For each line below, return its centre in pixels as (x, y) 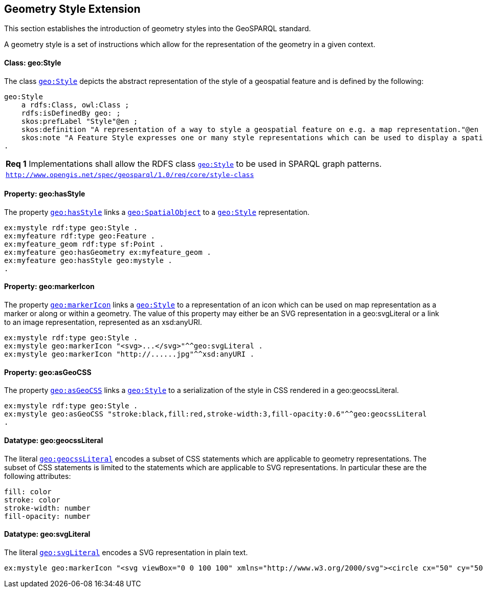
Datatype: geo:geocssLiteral (54, 440)
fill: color (28, 491)
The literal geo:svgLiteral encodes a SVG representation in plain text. (126, 552)
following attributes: (38, 476)
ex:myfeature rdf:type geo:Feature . (80, 236)
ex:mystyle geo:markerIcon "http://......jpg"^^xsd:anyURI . (129, 354)
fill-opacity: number (47, 516)
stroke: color (32, 500)
